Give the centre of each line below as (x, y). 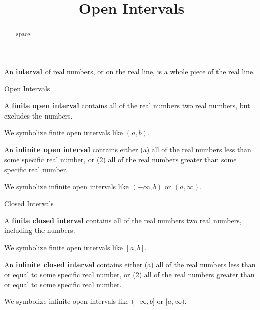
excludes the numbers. (38, 115)
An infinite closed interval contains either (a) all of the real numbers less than (130, 264)
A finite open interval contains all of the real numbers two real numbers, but (127, 106)
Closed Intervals (29, 203)
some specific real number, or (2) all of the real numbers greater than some (120, 159)
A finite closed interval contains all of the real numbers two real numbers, (123, 220)
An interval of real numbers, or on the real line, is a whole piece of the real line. (130, 71)
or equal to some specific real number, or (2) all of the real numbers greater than (129, 274)
